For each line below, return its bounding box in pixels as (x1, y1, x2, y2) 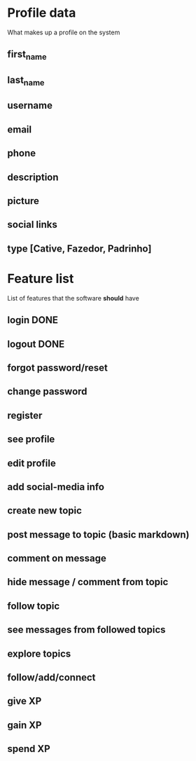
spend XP (7, 743, 50, 755)
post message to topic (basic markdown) (7, 528, 190, 540)
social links (7, 219, 57, 231)
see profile (7, 433, 55, 446)
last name (7, 74, 45, 88)
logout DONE (7, 338, 65, 350)
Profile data (7, 5, 76, 21)
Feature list (7, 271, 74, 287)
